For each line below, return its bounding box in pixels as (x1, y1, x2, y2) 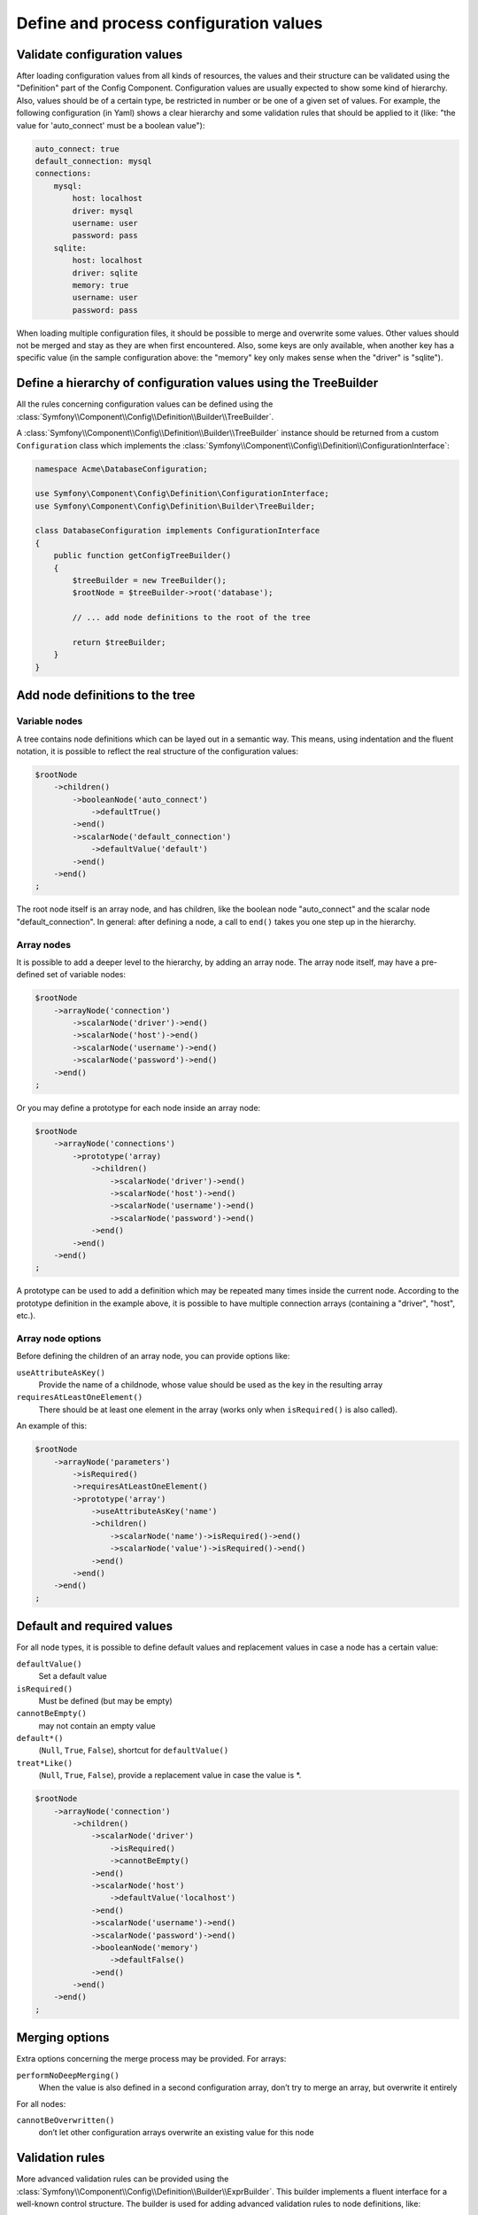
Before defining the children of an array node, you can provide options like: (16, 1351, 290, 1362)
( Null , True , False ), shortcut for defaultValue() (38, 1745, 229, 1756)
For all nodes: (16, 2098, 66, 2109)
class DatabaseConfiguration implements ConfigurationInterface (35, 525, 320, 536)
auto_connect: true (35, 144, 119, 154)
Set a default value (38, 1671, 107, 1682)
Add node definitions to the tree (16, 688, 196, 703)
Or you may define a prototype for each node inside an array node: (16, 1103, 261, 1114)
